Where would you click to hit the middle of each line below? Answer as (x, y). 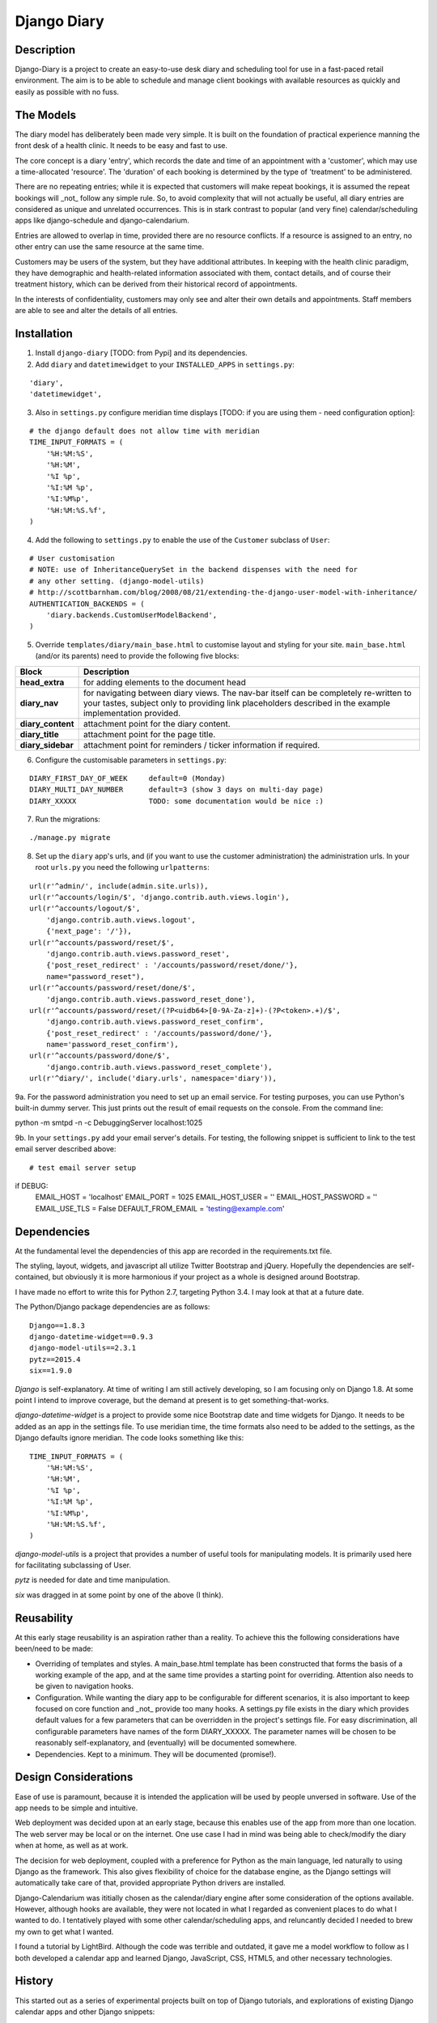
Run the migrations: (68, 819)
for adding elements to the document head (164, 682)
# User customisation (72, 558)
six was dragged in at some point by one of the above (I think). (119, 1595)
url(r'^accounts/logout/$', (85, 909)
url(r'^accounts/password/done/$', (100, 1056)
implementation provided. (132, 713)
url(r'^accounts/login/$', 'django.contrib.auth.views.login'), (160, 897)
